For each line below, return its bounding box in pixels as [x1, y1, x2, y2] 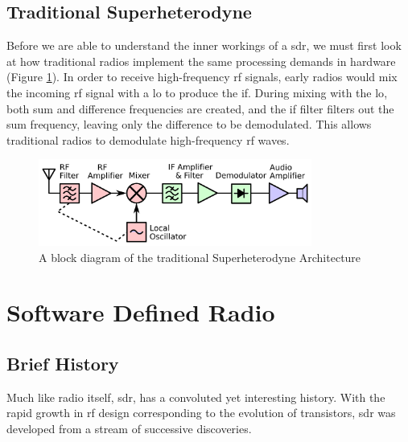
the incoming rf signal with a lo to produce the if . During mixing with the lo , [6, 84, 388, 100]
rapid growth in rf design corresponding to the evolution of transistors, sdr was [6, 404, 396, 421]
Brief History [6, 350, 119, 375]
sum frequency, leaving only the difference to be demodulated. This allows [6, 116, 372, 133]
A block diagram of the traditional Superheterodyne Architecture [39, 248, 361, 265]
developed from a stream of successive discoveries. [6, 419, 252, 436]
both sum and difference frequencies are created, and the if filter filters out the [6, 100, 394, 117]
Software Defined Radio [6, 296, 275, 329]
